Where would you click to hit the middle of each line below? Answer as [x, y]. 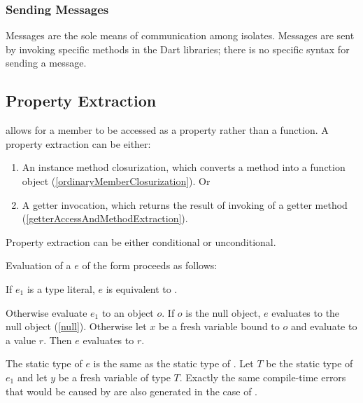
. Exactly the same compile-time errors [263, 377]
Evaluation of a [38, 265]
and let [32, 377]
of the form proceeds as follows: [150, 265]
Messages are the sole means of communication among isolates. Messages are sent [180, 35]
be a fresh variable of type [114, 377]
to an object [128, 312]
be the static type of [309, 363]
